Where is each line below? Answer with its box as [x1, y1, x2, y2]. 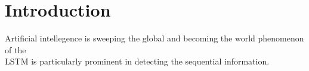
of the [5, 43, 26, 56]
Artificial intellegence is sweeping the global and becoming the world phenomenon [5, 32, 304, 44]
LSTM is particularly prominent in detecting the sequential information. [5, 55, 270, 67]
